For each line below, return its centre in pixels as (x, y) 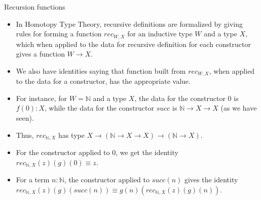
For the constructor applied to (63, 152)
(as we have (239, 108)
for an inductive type (160, 34)
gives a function (40, 54)
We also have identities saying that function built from (101, 70)
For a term (33, 180)
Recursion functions (35, 7)
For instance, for (42, 98)
